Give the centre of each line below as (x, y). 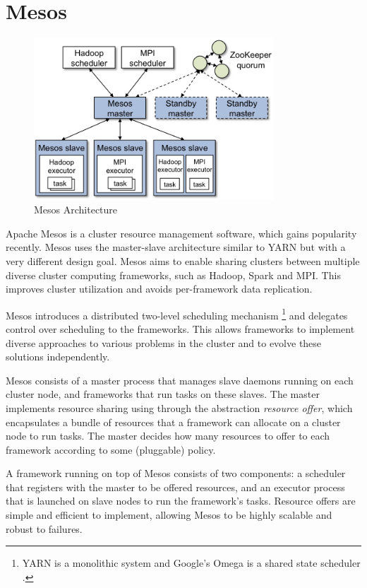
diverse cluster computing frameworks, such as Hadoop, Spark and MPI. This (173, 275)
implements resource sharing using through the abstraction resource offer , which (179, 407)
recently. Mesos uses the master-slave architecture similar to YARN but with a (176, 247)
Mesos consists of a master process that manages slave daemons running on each (180, 380)
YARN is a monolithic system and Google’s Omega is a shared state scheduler (191, 563)
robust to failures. (44, 528)
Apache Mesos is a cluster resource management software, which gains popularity (181, 233)
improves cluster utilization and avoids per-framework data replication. (159, 289)
